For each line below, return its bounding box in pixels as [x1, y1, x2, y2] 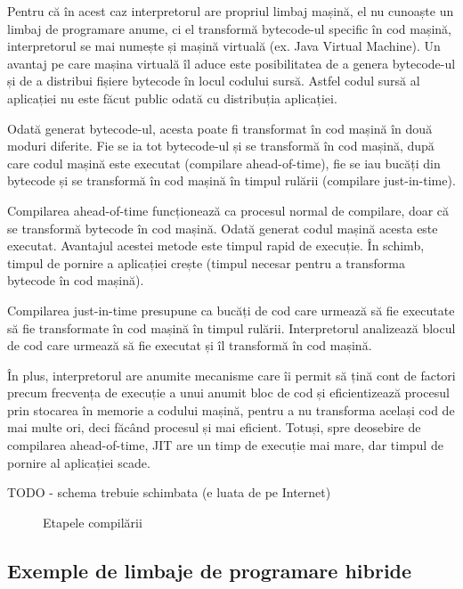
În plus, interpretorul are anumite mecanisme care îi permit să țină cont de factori [7, 365, 456, 384]
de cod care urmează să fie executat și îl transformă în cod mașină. [7, 336, 372, 355]
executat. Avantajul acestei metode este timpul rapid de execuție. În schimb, [7, 236, 425, 255]
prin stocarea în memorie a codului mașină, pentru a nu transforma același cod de [7, 400, 455, 419]
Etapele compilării [43, 512, 142, 531]
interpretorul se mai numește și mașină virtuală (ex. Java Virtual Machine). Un [7, 37, 441, 55]
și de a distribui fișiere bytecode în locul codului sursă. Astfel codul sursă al [7, 71, 420, 90]
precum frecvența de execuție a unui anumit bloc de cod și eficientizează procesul [7, 383, 450, 402]
